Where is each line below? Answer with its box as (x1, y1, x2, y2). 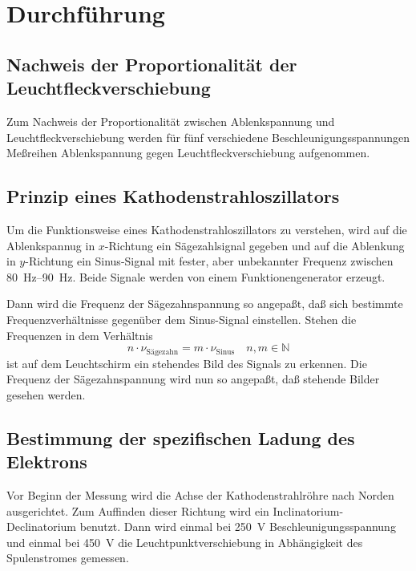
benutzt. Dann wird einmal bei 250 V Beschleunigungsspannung (79, 518, 396, 535)
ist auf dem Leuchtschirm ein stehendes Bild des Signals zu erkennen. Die (6, 354, 367, 371)
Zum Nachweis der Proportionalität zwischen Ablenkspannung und (6, 112, 335, 129)
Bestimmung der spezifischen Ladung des (6, 425, 355, 450)
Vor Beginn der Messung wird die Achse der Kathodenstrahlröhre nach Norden (6, 486, 394, 503)
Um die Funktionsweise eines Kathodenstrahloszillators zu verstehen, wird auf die (6, 221, 407, 237)
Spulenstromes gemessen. (6, 549, 129, 566)
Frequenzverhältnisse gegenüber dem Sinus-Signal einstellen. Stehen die (6, 310, 357, 327)
